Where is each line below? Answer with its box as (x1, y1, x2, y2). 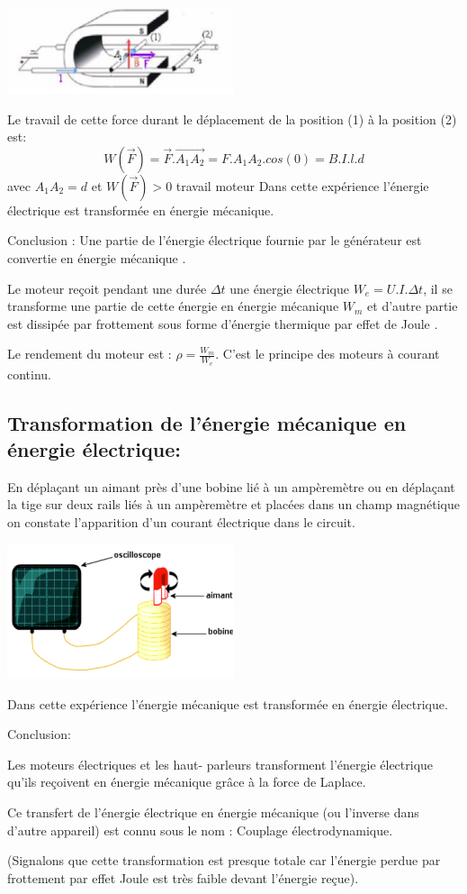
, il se (423, 278, 453, 297)
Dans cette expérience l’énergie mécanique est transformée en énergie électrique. (7, 694, 448, 713)
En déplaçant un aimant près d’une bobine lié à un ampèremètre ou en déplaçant (7, 477, 455, 496)
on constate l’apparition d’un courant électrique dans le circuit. (7, 512, 355, 531)
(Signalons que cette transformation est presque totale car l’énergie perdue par (7, 851, 441, 870)
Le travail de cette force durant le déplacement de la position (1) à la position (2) (7, 109, 457, 128)
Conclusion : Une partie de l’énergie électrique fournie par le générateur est (7, 231, 422, 250)
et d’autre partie (367, 296, 458, 315)
